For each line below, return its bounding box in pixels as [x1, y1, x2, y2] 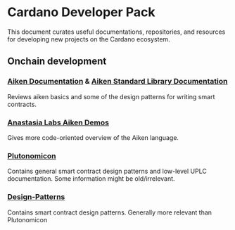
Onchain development [7, 56, 107, 68]
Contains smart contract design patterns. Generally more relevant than [7, 208, 212, 217]
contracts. [7, 100, 37, 108]
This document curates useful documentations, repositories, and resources [7, 27, 226, 36]
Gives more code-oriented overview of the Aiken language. [7, 133, 179, 141]
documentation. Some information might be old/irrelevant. [7, 174, 175, 183]
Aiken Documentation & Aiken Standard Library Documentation [7, 77, 228, 87]
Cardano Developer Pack [7, 4, 156, 20]
